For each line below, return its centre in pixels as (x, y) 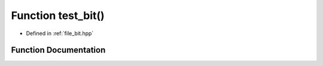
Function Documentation (58, 50)
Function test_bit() (58, 15)
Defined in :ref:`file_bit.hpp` (60, 33)
